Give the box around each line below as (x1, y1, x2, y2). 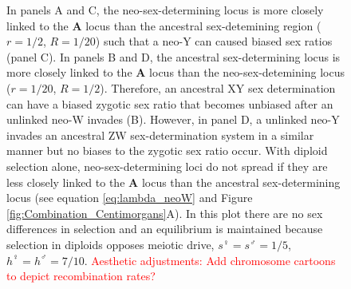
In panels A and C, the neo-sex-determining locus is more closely (6, 2, 324, 18)
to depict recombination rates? (6, 267, 156, 284)
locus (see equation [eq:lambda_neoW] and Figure (6, 189, 253, 206)
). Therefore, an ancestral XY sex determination (100, 79, 336, 96)
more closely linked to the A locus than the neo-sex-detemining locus (6, 64, 345, 81)
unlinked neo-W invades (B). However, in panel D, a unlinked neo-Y (6, 111, 340, 128)
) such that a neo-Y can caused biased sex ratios (95, 33, 333, 49)
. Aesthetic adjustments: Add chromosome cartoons (84, 251, 336, 268)
